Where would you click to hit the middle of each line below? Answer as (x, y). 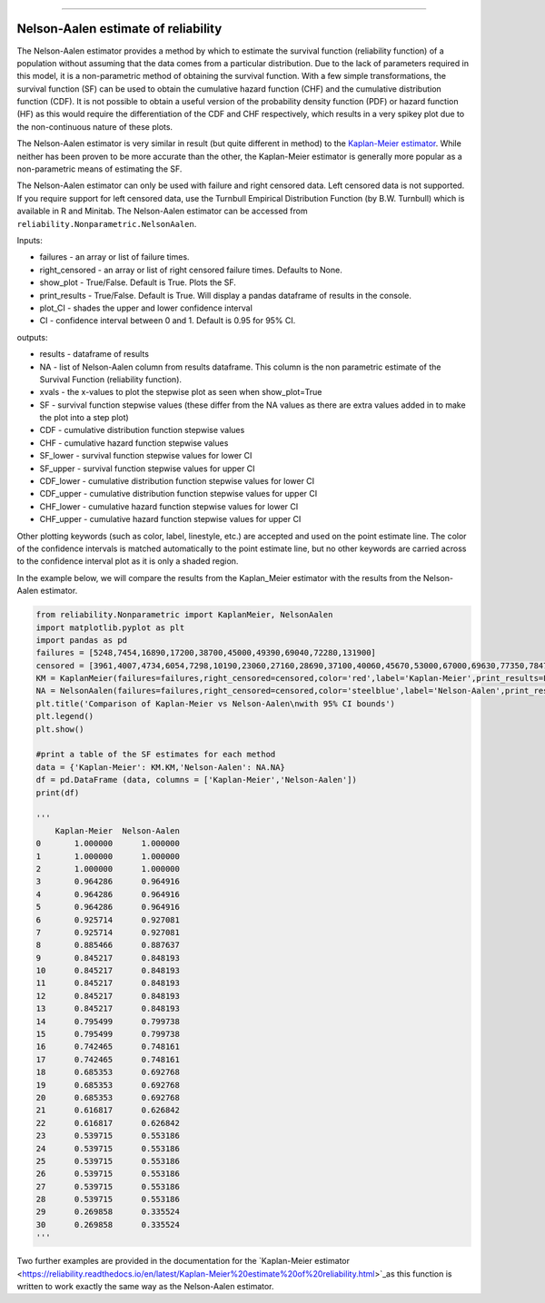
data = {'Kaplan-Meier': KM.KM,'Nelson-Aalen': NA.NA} (160, 767)
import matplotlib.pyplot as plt (110, 627)
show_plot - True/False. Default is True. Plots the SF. (138, 282)
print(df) (58, 793)
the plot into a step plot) (84, 418)
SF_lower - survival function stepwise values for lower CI (146, 456)
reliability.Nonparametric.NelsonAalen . (107, 223)
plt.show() (60, 729)
